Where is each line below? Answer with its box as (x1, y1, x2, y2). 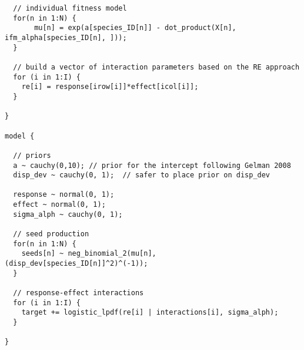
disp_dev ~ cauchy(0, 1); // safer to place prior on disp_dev (13, 171, 270, 180)
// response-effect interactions (13, 289, 144, 298)
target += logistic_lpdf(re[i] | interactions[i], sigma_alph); (21, 308, 279, 317)
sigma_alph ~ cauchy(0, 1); (13, 210, 123, 219)
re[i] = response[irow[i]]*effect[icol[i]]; (21, 82, 199, 91)
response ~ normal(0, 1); (13, 190, 115, 199)
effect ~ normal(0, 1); (13, 200, 106, 209)
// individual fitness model (13, 4, 127, 12)
